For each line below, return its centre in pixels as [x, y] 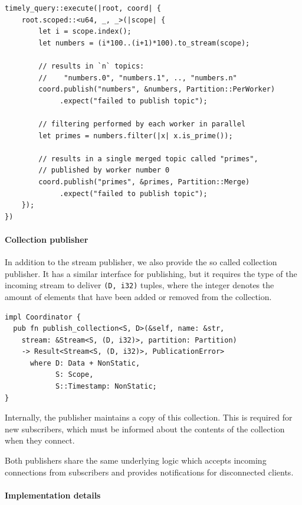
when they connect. [40, 440]
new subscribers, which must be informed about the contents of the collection [145, 429]
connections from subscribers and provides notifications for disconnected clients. [149, 472]
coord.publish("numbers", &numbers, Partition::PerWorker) [157, 89]
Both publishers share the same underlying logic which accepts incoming [136, 460]
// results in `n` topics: [91, 66]
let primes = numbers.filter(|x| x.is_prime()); [136, 136]
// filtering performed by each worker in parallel [142, 124]
